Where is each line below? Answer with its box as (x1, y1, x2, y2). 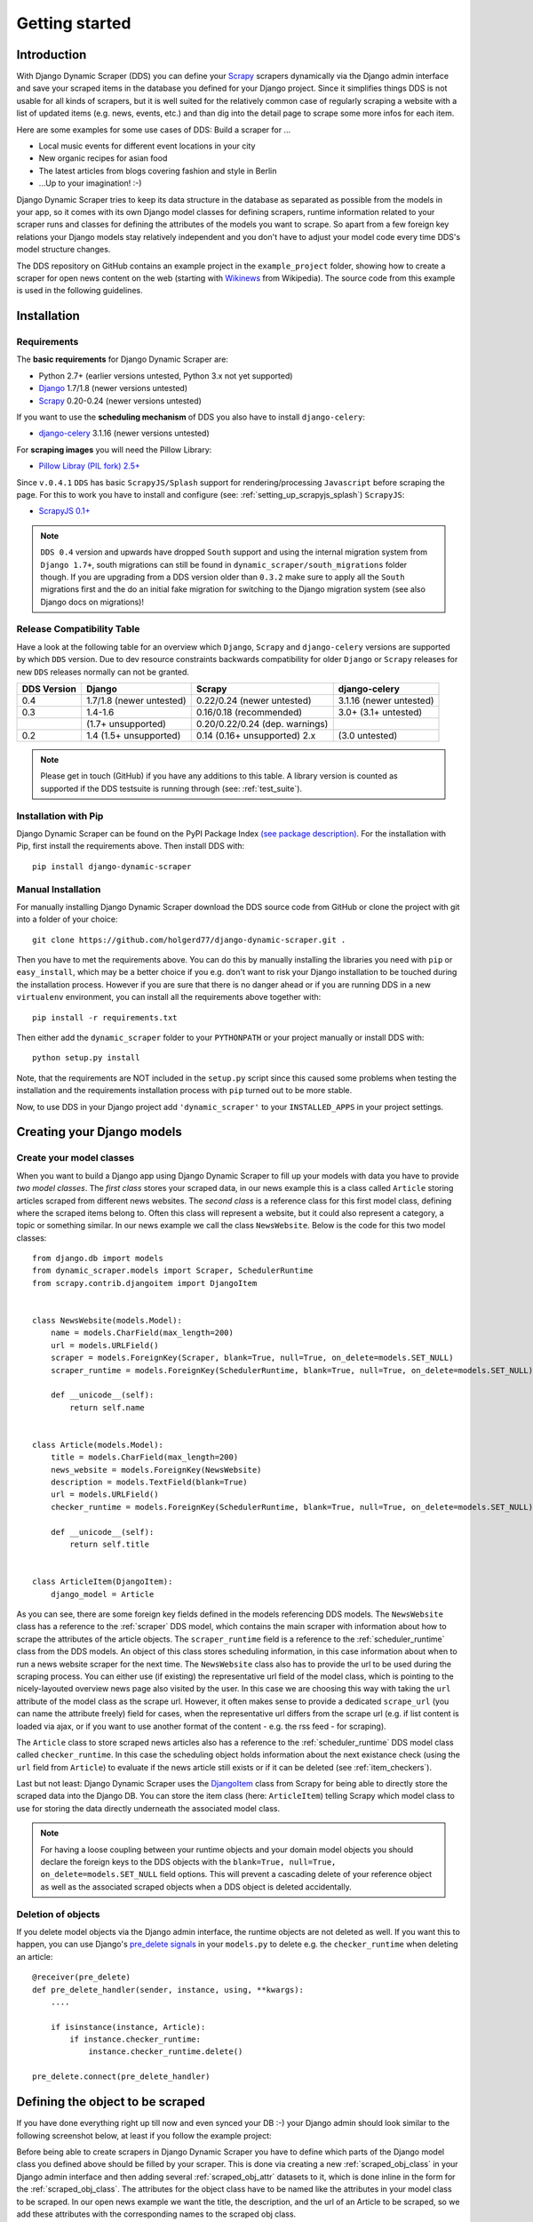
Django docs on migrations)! (40, 596, 144, 607)
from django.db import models (32, 1253, 164, 1264)
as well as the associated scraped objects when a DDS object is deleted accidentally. (40, 1881, 352, 1892)
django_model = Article (50, 1589, 155, 1599)
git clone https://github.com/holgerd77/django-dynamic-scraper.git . (32, 934, 346, 945)
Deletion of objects (16, 1907, 100, 1920)
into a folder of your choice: (16, 914, 118, 924)
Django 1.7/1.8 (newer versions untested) (38, 383, 188, 394)
